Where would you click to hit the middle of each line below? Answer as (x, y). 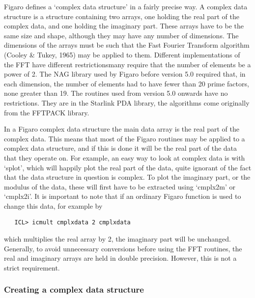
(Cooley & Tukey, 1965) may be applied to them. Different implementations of (122, 54)
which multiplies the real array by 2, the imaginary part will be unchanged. (117, 239)
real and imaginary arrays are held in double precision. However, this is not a (120, 258)
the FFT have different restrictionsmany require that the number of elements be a (127, 64)
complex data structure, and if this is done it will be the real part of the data (121, 148)
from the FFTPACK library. (47, 112)
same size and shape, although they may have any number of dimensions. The (121, 35)
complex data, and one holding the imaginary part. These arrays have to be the (124, 26)
